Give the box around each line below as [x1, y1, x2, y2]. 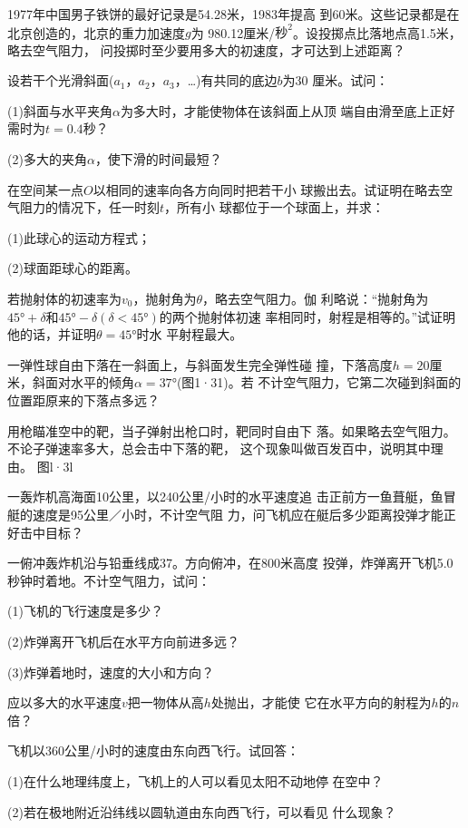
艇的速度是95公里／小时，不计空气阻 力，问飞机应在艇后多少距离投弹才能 [7, 504, 444, 523]
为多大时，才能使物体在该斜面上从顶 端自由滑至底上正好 [120, 101, 455, 120]
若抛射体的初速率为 [7, 289, 122, 308]
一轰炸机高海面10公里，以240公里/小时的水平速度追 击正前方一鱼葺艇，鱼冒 [7, 487, 456, 506]
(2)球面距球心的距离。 [7, 258, 138, 278]
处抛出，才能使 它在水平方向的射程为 [210, 693, 432, 712]
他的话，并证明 [7, 325, 96, 344]
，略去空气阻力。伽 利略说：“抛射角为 [202, 289, 429, 308]
